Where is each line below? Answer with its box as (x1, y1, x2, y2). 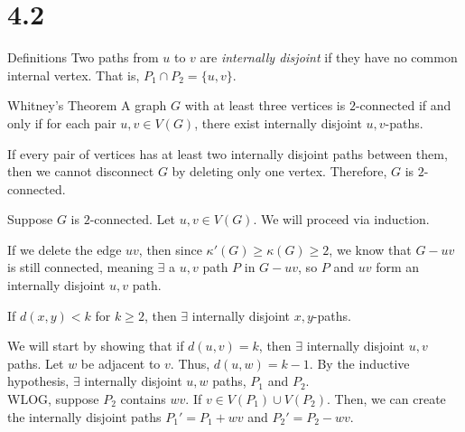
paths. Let (7, 353, 64, 372)
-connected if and (355, 96, 451, 115)
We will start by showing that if (7, 336, 184, 355)
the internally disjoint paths (7, 407, 162, 426)
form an (376, 258, 420, 277)
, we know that (329, 239, 412, 258)
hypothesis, (7, 371, 70, 390)
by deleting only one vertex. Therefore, (172, 162, 387, 181)
